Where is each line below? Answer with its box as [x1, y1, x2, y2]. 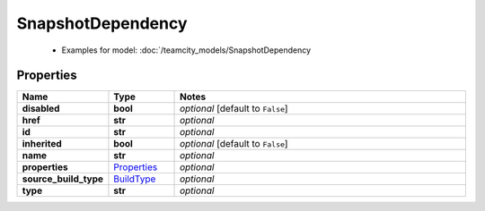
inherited [22, 138, 62, 150]
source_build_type [22, 173, 103, 185]
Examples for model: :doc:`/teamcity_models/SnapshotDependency [61, 45, 312, 55]
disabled [22, 103, 60, 115]
